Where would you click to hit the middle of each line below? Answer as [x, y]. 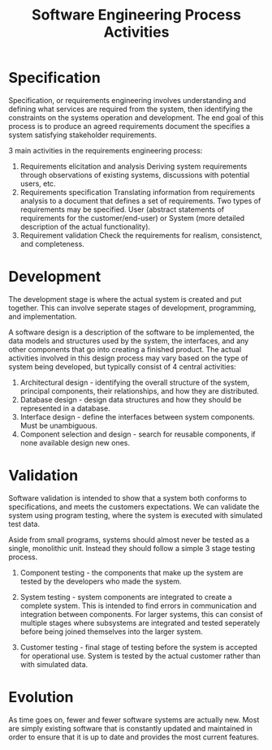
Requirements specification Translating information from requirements [138, 192]
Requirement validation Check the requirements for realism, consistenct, [141, 235]
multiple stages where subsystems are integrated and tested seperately [140, 623]
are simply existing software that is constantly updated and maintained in [131, 728]
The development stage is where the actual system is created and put [125, 299]
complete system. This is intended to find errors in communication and [138, 606]
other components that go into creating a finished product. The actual [125, 349]
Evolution [41, 697]
